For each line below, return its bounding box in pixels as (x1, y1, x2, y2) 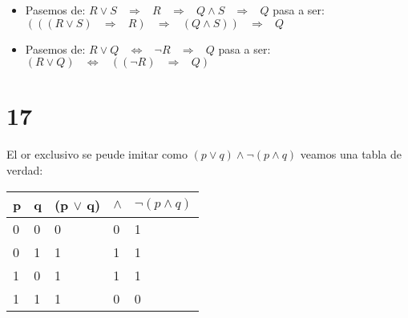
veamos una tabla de (300, 146, 402, 163)
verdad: (6, 161, 43, 178)
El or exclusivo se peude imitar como (6, 146, 188, 163)
